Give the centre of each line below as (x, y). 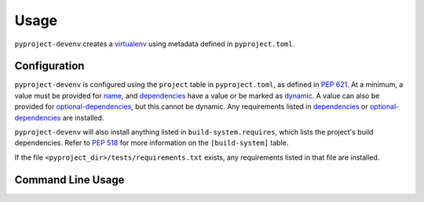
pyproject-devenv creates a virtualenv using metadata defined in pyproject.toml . (155, 44)
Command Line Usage (69, 180)
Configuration (49, 66)
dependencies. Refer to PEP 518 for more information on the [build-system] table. (152, 143)
